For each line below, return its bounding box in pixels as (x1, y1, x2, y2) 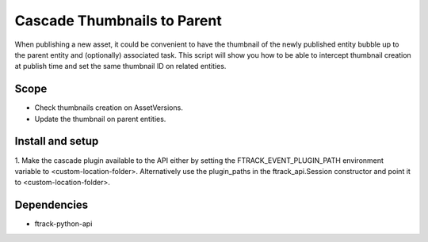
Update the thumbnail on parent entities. (34, 114, 166, 123)
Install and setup (14, 134, 99, 148)
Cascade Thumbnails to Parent (14, 12, 222, 29)
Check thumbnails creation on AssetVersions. (34, 103, 184, 112)
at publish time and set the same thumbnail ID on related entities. (14, 62, 227, 71)
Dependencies (14, 199, 89, 212)
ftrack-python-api (34, 219, 93, 229)
